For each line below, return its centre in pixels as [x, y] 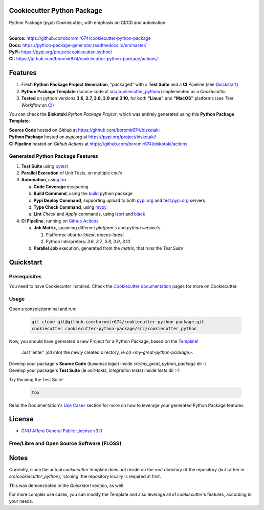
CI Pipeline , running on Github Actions [60, 221]
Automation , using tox [44, 180]
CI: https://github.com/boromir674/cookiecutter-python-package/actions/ [84, 59]
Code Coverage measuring [61, 187]
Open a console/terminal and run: [43, 309]
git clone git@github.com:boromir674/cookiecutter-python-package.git [118, 322]
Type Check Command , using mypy [70, 207]
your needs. [21, 501]
